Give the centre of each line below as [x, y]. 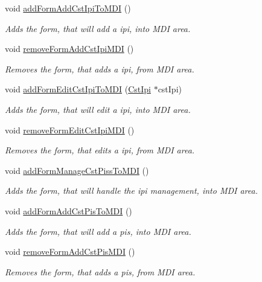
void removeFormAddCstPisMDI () [70, 252]
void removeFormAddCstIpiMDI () [69, 49]
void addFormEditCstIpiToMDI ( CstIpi [78, 89]
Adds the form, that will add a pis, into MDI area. [98, 231]
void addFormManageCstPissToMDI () [77, 170]
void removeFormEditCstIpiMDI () [70, 130]
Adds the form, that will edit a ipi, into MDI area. [98, 109]
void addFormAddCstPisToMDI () [69, 210]
